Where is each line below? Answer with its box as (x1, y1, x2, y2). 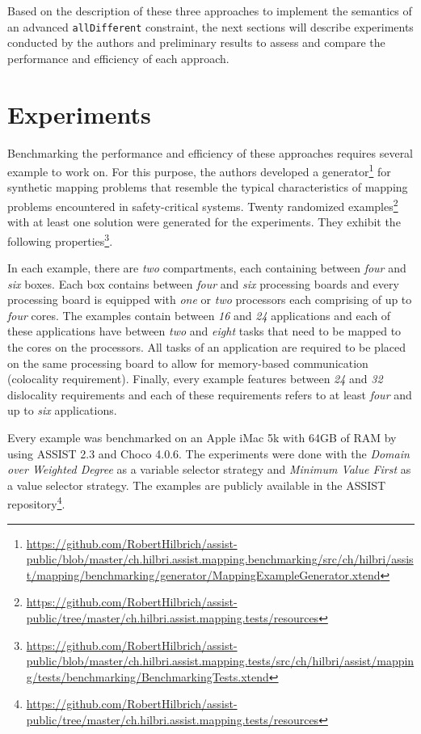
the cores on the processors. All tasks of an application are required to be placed (7, 339, 406, 356)
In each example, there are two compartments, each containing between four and (7, 259, 406, 276)
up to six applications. (7, 402, 117, 419)
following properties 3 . (7, 230, 113, 249)
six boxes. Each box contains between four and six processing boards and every (7, 275, 399, 292)
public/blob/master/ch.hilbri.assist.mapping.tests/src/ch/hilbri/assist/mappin (26, 652, 415, 669)
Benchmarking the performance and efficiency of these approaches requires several (7, 144, 414, 161)
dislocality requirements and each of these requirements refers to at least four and (7, 386, 412, 403)
